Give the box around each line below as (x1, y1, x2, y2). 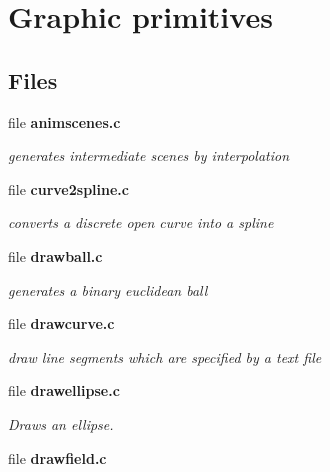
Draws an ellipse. (8, 413, 114, 434)
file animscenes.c (8, 111, 121, 132)
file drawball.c (8, 245, 103, 266)
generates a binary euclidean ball (8, 279, 208, 300)
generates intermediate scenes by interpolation (8, 145, 290, 166)
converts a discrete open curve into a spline (8, 212, 274, 233)
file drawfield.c (8, 447, 107, 468)
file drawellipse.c (8, 380, 120, 401)
